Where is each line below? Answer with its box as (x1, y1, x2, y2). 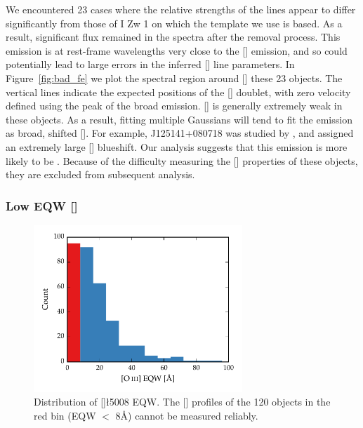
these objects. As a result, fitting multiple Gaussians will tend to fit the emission (6, 112, 352, 126)
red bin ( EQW (34, 408, 96, 422)
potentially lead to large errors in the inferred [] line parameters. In (6, 57, 295, 72)
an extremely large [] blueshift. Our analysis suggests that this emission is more (6, 139, 348, 154)
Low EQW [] (6, 196, 78, 214)
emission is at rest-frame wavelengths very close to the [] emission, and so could (6, 43, 348, 58)
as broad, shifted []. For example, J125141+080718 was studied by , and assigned (6, 126, 354, 140)
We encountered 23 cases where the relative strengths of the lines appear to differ (6, 2, 356, 16)
